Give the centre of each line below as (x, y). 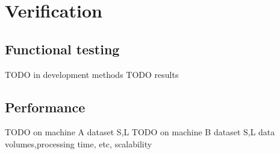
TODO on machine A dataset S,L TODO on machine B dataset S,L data (140, 132)
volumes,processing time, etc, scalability (79, 143)
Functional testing (62, 49)
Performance (45, 107)
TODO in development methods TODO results (92, 74)
